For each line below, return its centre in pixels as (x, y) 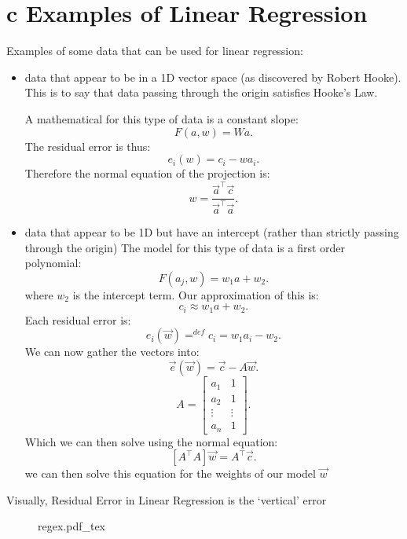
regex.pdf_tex (72, 526)
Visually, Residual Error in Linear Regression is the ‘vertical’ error (167, 499)
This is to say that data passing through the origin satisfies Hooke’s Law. (201, 92)
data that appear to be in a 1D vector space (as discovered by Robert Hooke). (213, 77)
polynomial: (53, 263)
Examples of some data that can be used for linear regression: (155, 51)
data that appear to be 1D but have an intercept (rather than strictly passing (212, 232)
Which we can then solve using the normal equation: (151, 441)
